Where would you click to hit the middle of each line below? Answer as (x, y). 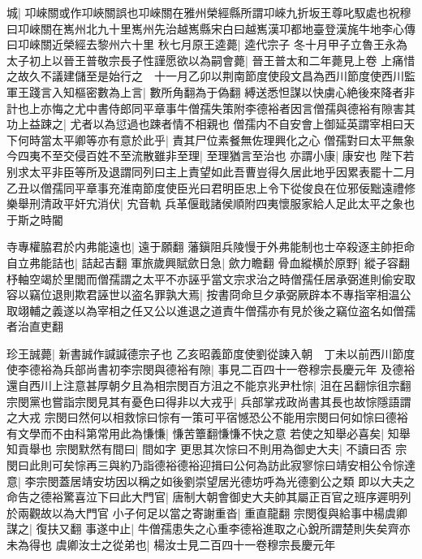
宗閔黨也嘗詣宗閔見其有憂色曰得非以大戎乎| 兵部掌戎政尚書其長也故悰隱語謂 (209, 401)
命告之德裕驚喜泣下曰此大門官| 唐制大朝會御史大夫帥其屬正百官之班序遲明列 (209, 497)
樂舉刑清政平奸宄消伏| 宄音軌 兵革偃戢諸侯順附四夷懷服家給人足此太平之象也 (211, 204)
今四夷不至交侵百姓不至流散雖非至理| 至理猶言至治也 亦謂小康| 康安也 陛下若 (211, 156)
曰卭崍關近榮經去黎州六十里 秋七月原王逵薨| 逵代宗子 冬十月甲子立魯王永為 (207, 44)
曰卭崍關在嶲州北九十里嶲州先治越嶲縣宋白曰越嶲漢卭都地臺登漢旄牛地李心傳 (211, 28)
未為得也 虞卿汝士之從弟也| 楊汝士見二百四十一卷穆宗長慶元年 (171, 544)
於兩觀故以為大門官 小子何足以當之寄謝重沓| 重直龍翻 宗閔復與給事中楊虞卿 (207, 512)
